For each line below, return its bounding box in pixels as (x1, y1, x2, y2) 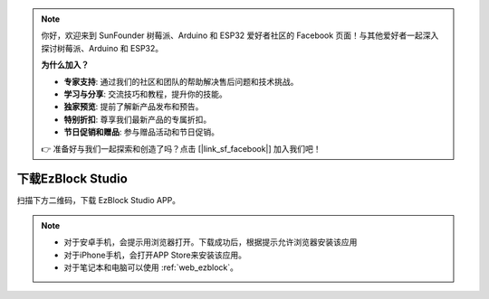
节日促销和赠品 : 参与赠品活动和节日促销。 (63, 126, 219, 137)
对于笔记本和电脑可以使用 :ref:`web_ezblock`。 (63, 262, 239, 273)
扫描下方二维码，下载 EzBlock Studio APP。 (16, 195, 181, 206)
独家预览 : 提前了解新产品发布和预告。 (63, 101, 204, 112)
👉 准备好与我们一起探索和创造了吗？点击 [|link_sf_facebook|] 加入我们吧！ (41, 143, 321, 154)
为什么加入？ (41, 60, 90, 70)
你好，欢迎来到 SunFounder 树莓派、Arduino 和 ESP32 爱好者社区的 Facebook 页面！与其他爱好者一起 (41, 30, 423, 41)
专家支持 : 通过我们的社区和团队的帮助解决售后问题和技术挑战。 (63, 76, 299, 87)
